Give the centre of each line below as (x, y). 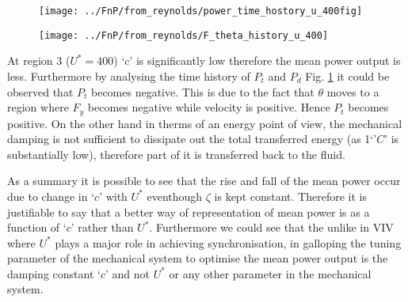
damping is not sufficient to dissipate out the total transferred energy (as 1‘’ (192, 139)
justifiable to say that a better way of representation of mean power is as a (189, 211)
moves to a (353, 91)
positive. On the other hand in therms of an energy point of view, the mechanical (205, 123)
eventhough (175, 196)
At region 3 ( (39, 60)
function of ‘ (37, 227)
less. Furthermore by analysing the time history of (129, 75)
